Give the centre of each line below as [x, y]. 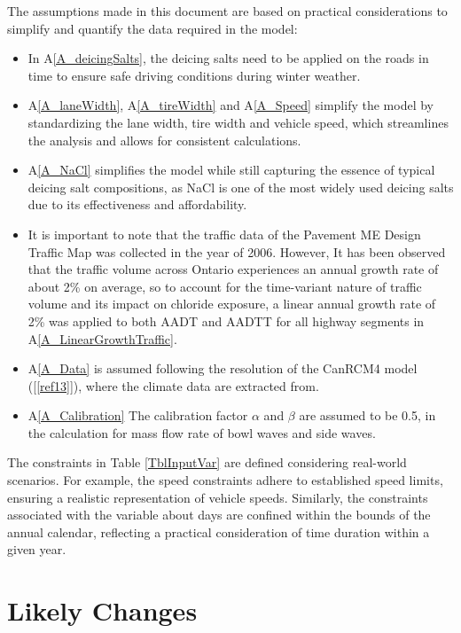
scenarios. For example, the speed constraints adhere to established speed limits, [225, 480]
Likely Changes [102, 610]
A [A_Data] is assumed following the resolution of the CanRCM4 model [223, 368]
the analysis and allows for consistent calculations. [164, 140]
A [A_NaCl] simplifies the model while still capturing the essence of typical [231, 170]
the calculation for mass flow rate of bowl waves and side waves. [202, 432]
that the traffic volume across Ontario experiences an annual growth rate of [233, 269]
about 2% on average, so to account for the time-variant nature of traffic [225, 286]
